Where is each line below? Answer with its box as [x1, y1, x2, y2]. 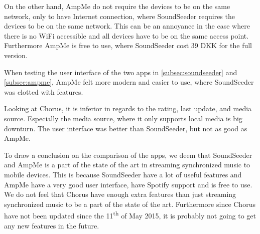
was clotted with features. [4, 86, 83, 97]
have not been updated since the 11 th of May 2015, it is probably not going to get [4, 209, 256, 220]
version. [4, 50, 28, 60]
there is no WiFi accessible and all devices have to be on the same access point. [4, 30, 249, 41]
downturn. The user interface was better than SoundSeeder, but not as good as [4, 123, 247, 133]
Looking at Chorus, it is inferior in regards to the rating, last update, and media [4, 103, 252, 114]
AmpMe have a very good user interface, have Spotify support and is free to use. [4, 179, 252, 189]
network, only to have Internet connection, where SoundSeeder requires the [4, 11, 235, 21]
